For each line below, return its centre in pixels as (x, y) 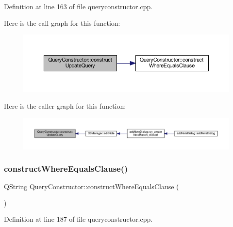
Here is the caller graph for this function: (65, 106)
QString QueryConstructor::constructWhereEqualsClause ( (92, 186)
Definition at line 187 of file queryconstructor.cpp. (78, 219)
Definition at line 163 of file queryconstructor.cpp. (78, 6)
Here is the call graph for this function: (62, 23)
